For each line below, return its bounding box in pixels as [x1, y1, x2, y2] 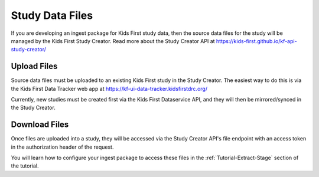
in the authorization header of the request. [11, 143, 114, 150]
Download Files [11, 120, 69, 130]
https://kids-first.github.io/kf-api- [216, 37, 298, 44]
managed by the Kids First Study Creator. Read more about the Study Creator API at [11, 37, 215, 44]
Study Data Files [11, 9, 93, 22]
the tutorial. [11, 162, 39, 169]
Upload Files [11, 61, 58, 71]
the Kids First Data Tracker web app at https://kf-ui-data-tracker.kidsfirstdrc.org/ [11, 85, 208, 92]
